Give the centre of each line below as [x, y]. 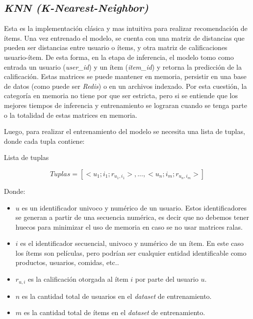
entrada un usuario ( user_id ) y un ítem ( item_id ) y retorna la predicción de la [123, 66]
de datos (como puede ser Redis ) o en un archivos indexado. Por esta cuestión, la [126, 86]
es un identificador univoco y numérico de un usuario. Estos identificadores [134, 207]
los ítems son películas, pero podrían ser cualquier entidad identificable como [131, 253]
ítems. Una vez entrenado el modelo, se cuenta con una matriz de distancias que [124, 38]
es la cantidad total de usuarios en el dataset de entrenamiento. [117, 296]
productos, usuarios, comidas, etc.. [67, 262]
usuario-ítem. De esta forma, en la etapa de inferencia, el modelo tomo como [119, 57]
